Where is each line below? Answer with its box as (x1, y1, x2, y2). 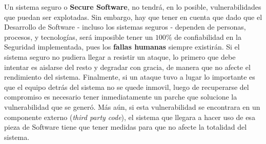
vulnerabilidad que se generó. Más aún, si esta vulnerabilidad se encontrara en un (4, 101, 260, 112)
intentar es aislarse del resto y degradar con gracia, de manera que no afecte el (4, 61, 251, 72)
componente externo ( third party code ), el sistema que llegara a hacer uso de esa (4, 111, 255, 122)
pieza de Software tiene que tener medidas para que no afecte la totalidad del (4, 122, 247, 132)
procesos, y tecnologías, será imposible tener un (4, 31, 153, 42)
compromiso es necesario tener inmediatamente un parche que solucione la (4, 91, 237, 102)
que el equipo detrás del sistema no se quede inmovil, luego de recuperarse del (4, 81, 249, 92)
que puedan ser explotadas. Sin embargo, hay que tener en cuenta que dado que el (4, 11, 262, 22)
